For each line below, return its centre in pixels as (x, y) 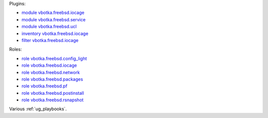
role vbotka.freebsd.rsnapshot (53, 100)
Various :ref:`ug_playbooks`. (38, 109)
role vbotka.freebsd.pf (44, 86)
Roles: (16, 49)
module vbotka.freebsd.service (54, 19)
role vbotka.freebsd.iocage (49, 65)
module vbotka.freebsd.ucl (49, 27)
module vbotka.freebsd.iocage (53, 13)
